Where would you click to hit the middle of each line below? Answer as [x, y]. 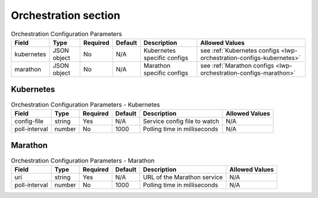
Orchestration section [66, 15]
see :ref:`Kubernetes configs [240, 50]
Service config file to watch [181, 121]
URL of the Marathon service [183, 177]
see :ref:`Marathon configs [237, 65]
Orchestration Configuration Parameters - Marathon [83, 160]
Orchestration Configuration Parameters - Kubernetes [85, 104]
